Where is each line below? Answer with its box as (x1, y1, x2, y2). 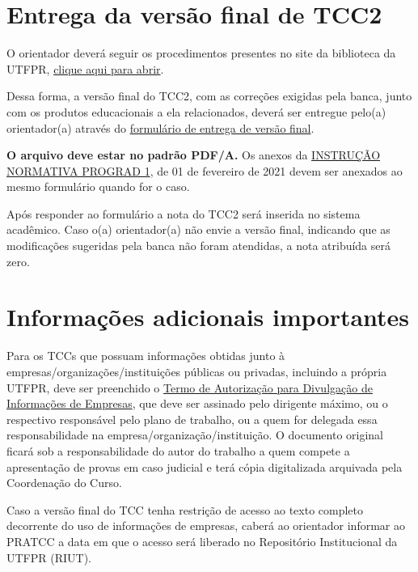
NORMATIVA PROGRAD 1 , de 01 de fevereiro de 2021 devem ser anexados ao (6, 162, 403, 179)
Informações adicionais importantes (6, 300, 410, 333)
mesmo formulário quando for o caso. (6, 178, 190, 195)
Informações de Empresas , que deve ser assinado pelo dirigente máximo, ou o (6, 395, 388, 412)
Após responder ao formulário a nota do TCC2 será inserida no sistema (6, 205, 361, 222)
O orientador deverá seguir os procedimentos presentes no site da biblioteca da (6, 44, 396, 61)
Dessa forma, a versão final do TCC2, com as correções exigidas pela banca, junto (6, 87, 412, 104)
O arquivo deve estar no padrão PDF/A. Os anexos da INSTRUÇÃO (6, 146, 381, 163)
